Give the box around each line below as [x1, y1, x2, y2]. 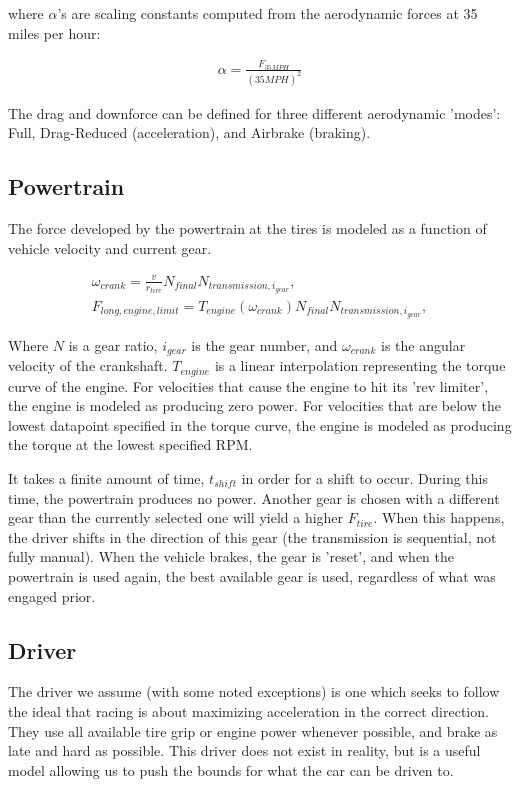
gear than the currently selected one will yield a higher [8, 507, 344, 528]
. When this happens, [373, 507, 505, 528]
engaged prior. [8, 585, 96, 606]
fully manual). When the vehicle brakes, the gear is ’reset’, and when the [8, 546, 455, 567]
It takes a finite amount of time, [8, 467, 205, 488]
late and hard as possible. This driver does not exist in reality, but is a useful [8, 740, 481, 761]
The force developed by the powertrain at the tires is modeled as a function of [8, 218, 487, 239]
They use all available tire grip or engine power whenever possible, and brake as [8, 720, 498, 741]
